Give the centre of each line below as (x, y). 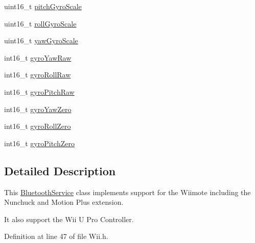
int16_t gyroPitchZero (39, 143)
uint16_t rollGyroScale (40, 23)
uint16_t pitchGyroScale (43, 6)
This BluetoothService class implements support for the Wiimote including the (127, 192)
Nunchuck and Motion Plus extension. (64, 202)
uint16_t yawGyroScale (41, 40)
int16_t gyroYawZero (38, 109)
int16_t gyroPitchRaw (39, 91)
